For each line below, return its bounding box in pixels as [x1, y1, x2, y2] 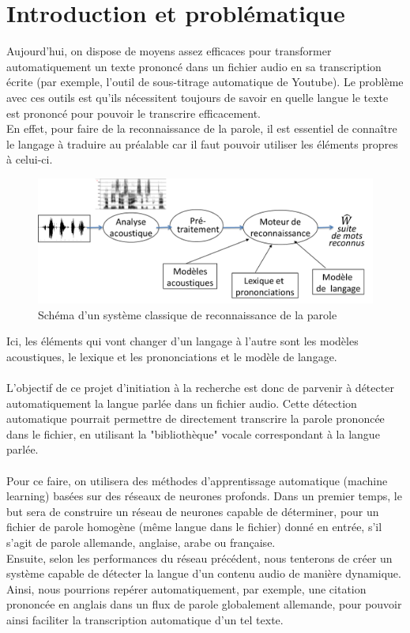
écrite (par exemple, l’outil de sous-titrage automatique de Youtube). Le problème [6, 73, 404, 90]
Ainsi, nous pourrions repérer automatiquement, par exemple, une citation [6, 580, 367, 597]
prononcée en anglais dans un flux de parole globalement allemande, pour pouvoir [6, 596, 402, 612]
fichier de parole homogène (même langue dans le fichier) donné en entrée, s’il [6, 518, 382, 535]
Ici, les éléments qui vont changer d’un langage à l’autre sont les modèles [6, 333, 359, 349]
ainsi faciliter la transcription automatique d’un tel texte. [6, 611, 284, 627]
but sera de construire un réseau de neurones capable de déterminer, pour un [6, 503, 379, 519]
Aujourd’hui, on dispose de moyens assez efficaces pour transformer [6, 43, 332, 59]
